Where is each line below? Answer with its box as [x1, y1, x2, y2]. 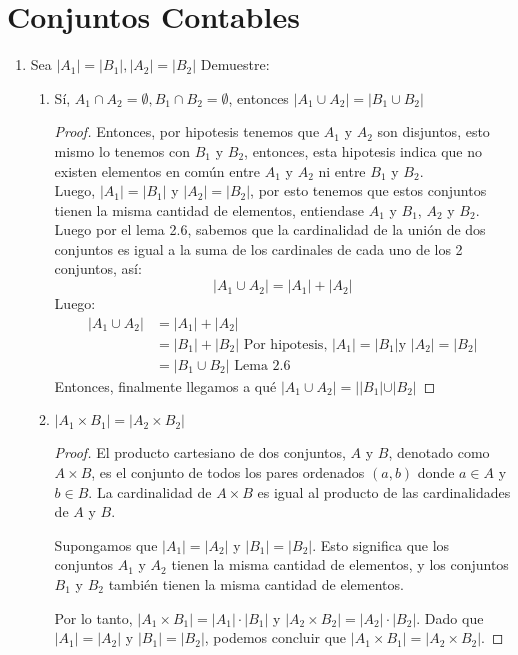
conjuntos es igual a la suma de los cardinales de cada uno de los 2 [54, 238, 463, 259]
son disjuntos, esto [377, 121, 490, 142]
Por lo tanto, [54, 607, 133, 628]
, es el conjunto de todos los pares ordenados [91, 461, 365, 482]
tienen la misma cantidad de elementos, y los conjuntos [171, 554, 509, 575]
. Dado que [416, 607, 484, 628]
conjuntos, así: [54, 258, 142, 279]
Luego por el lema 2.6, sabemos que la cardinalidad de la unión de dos [54, 219, 486, 240]
